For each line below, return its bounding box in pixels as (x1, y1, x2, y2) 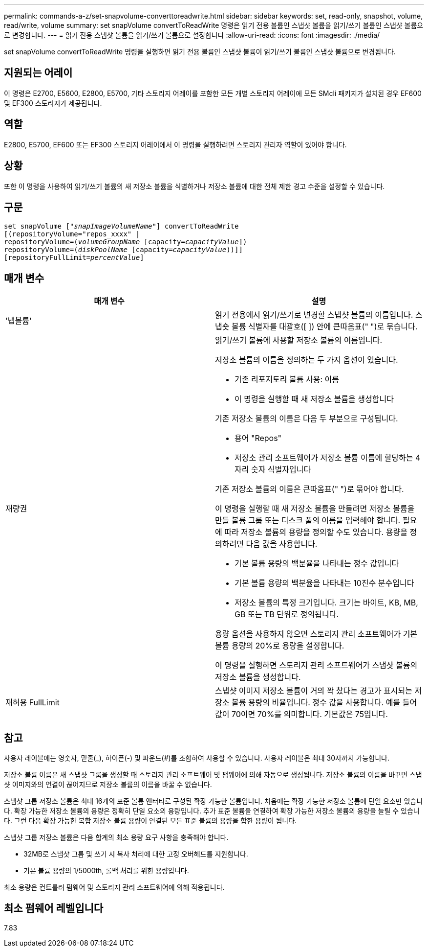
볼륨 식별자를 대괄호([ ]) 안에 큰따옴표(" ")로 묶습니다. (231, 322, 418, 332)
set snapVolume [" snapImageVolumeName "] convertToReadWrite (4, 222, 239, 231)
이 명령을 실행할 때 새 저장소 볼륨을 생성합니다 (235, 394, 394, 404)
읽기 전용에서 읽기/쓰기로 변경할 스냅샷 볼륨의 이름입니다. (215, 310, 413, 320)
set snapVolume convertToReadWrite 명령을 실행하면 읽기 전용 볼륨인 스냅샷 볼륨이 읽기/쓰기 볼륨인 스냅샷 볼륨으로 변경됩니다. (4, 47, 396, 56)
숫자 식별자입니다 (251, 464, 311, 475)
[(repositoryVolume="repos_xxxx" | (4, 230, 140, 238)
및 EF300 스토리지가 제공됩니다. (4, 98, 102, 107)
